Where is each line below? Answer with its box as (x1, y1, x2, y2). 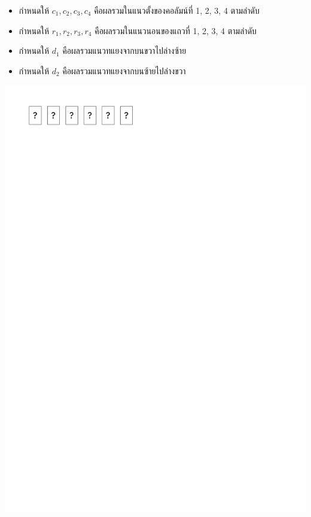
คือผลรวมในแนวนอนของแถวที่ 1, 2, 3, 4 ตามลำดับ (94, 24, 257, 37)
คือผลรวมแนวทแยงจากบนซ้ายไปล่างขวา (62, 64, 186, 77)
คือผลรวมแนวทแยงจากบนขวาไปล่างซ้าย (62, 44, 187, 57)
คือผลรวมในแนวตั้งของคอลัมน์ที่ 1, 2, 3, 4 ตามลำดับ (94, 4, 260, 16)
